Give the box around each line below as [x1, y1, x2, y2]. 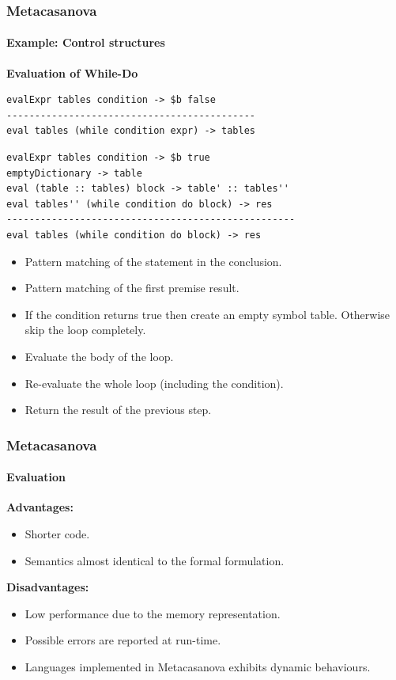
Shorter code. [25, 525, 90, 541]
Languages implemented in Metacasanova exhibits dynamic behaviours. [25, 658, 371, 674]
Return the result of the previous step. [25, 401, 212, 418]
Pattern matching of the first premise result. [25, 279, 239, 296]
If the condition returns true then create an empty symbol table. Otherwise [25, 306, 390, 322]
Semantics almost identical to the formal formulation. [25, 552, 285, 568]
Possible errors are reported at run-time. [25, 632, 221, 648]
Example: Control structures [6, 34, 165, 51]
